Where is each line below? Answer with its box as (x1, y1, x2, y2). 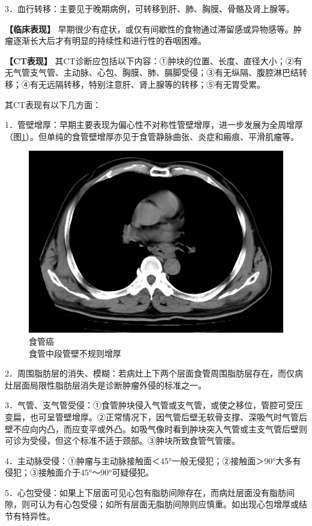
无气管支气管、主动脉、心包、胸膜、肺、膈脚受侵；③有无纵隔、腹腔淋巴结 (5, 66, 299, 79)
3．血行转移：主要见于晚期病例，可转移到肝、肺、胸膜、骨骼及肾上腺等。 (5, 2, 295, 14)
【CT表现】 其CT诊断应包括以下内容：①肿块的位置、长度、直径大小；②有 (5, 54, 302, 67)
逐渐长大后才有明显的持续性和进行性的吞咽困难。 (13, 34, 206, 47)
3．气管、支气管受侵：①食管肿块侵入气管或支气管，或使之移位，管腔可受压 (5, 399, 303, 411)
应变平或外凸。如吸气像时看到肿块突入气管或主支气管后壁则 (71, 422, 307, 435)
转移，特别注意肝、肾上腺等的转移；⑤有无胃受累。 (63, 77, 265, 90)
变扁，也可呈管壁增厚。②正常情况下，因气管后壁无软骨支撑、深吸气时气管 (5, 410, 299, 423)
